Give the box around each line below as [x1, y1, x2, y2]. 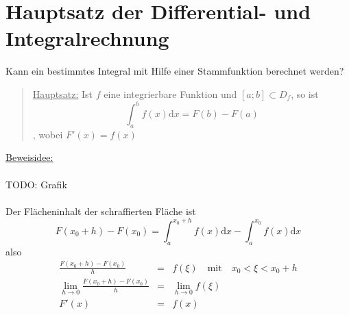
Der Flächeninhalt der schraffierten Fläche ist [5, 203, 196, 218]
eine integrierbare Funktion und [104, 86, 237, 101]
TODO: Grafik [5, 177, 67, 191]
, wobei [32, 127, 63, 141]
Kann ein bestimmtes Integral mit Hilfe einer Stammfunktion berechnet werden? [5, 64, 344, 78]
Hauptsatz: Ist [32, 86, 93, 101]
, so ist [291, 86, 319, 101]
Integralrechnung [5, 24, 169, 52]
